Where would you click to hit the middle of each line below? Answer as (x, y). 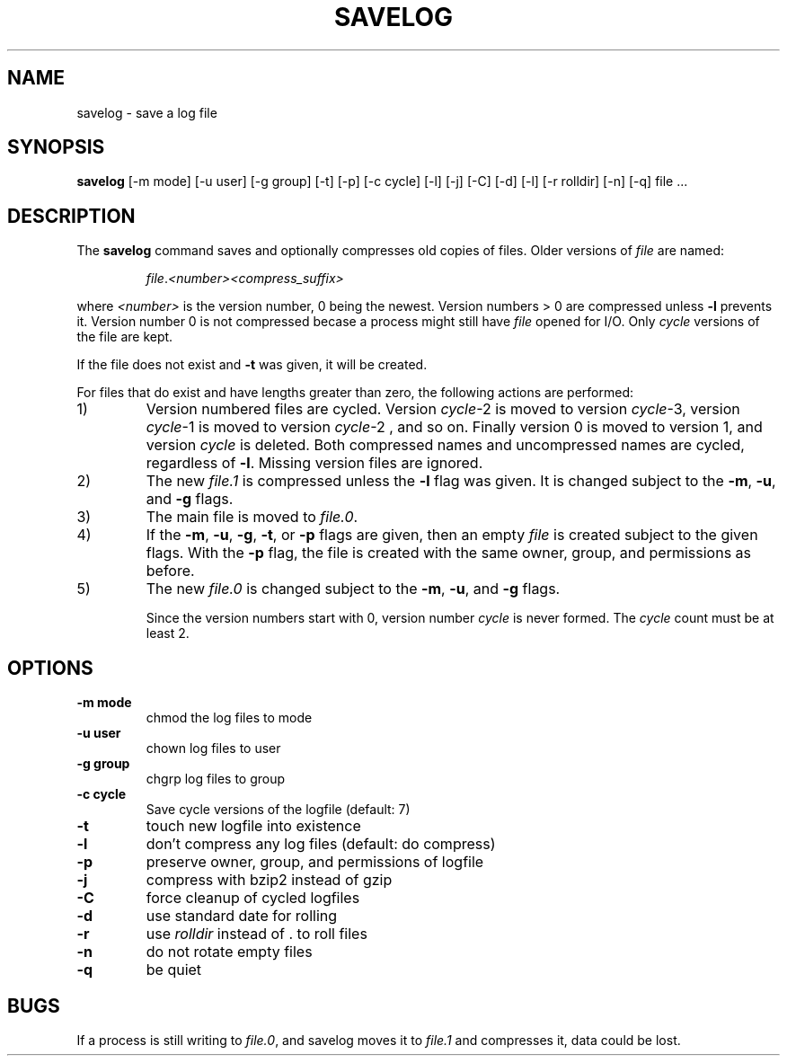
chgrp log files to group (216, 779)
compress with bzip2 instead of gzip (269, 880)
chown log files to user (213, 749)
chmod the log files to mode (229, 718)
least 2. (168, 633)
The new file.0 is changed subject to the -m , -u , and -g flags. (353, 589)
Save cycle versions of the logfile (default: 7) (278, 810)
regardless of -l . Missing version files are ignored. (314, 463)
